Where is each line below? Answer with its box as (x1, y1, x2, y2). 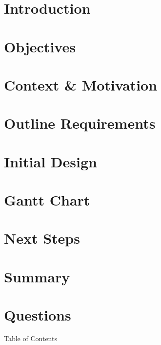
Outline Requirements (4, 113, 156, 133)
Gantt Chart (4, 190, 90, 210)
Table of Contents (4, 333, 57, 344)
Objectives (4, 36, 76, 56)
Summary (4, 266, 70, 286)
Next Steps (4, 228, 80, 248)
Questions (4, 305, 71, 325)
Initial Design (4, 151, 97, 171)
